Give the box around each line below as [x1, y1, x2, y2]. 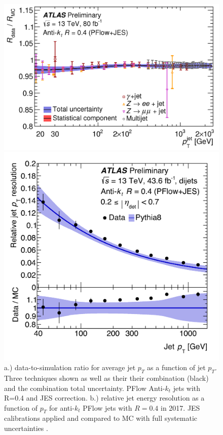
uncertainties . [4, 423, 48, 433]
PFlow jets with [83, 402, 132, 413]
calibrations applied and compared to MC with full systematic [4, 413, 198, 423]
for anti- [49, 402, 75, 413]
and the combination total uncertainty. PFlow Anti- [4, 382, 165, 393]
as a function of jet [147, 362, 206, 373]
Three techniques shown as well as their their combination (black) [4, 372, 209, 383]
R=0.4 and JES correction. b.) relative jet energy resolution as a [4, 392, 205, 403]
